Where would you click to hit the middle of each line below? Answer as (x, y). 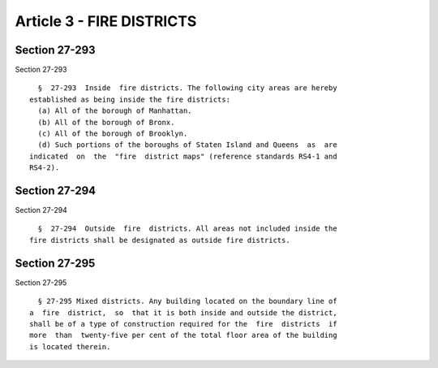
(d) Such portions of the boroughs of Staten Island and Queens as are (187, 145)
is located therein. (70, 346)
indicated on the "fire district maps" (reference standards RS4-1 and (183, 156)
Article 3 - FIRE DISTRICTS (106, 21)
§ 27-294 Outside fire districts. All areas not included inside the (187, 229)
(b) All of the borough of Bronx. (106, 122)
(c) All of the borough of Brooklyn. (113, 134)
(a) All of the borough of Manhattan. (115, 111)
